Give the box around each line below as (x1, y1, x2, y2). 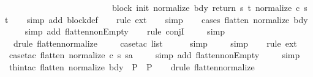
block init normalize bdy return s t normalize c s (111, 1, 307, 13)
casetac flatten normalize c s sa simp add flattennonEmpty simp (9, 49, 300, 61)
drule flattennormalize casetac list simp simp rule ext (13, 36, 297, 49)
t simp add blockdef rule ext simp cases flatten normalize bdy (5, 13, 308, 25)
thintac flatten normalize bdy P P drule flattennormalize (9, 60, 255, 73)
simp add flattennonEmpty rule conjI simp (25, 25, 225, 38)
